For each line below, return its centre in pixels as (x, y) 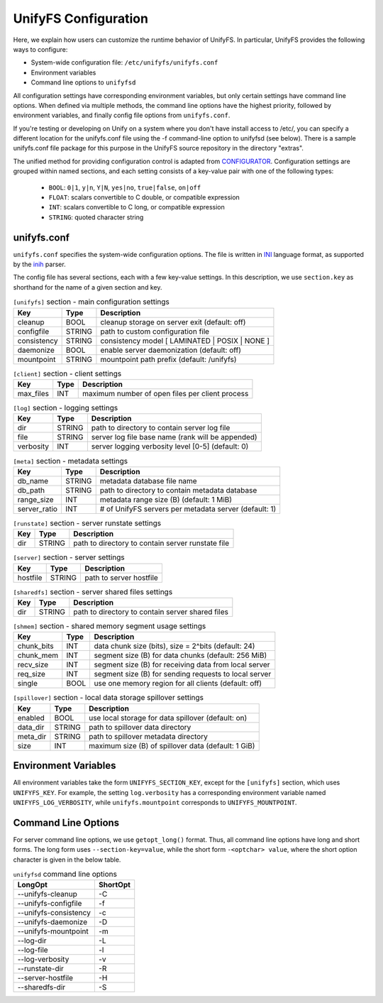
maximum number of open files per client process (166, 394)
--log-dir (32, 941)
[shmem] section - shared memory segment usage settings (110, 626)
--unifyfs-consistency (54, 913)
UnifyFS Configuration (81, 18)
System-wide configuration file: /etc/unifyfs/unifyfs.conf (124, 62)
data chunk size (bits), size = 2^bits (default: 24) (174, 646)
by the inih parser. (40, 264)
